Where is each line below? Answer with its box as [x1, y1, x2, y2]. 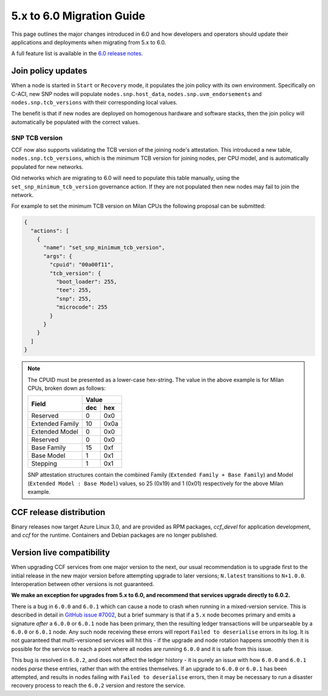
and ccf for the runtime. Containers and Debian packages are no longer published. [11, 531, 218, 539]
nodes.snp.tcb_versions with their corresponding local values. [11, 99, 178, 106]
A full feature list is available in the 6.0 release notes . [11, 50, 143, 57]
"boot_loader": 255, [55, 278, 118, 285]
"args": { [43, 253, 73, 259]
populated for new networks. [11, 163, 84, 170]
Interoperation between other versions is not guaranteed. [11, 581, 154, 588]
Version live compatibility [11, 547, 111, 558]
